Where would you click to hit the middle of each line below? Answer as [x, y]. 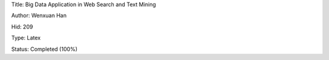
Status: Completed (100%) [44, 49]
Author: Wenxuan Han [39, 16]
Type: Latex [26, 38]
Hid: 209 [22, 27]
